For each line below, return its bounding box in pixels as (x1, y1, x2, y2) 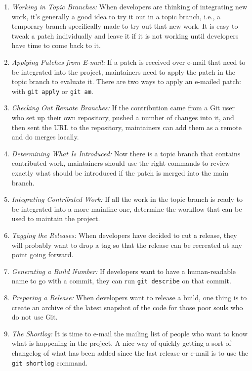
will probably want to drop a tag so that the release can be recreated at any (11, 239, 243, 250)
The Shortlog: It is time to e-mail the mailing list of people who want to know (11, 328, 248, 338)
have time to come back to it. (11, 40, 101, 50)
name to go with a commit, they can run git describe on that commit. (11, 276, 231, 286)
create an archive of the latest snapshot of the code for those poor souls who (11, 302, 243, 312)
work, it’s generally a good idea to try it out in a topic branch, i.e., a (11, 11, 220, 21)
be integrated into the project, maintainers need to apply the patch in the (11, 66, 235, 77)
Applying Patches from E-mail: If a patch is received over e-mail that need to (11, 56, 246, 67)
